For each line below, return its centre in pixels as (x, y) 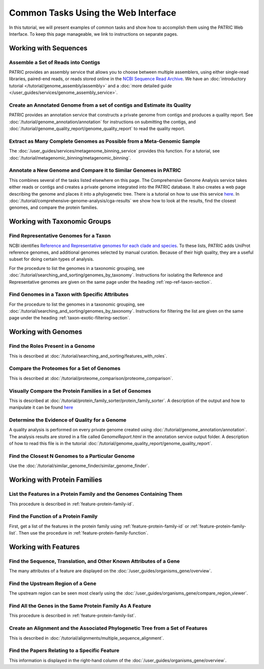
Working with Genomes (46, 332)
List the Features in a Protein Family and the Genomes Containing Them (96, 494)
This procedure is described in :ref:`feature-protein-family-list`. (73, 616)
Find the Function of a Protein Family (53, 516)
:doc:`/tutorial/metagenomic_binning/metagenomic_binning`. (70, 158)
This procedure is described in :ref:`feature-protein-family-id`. (71, 504)
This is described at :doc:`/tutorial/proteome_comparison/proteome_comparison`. (91, 378)
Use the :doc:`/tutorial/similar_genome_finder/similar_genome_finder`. (79, 466)
